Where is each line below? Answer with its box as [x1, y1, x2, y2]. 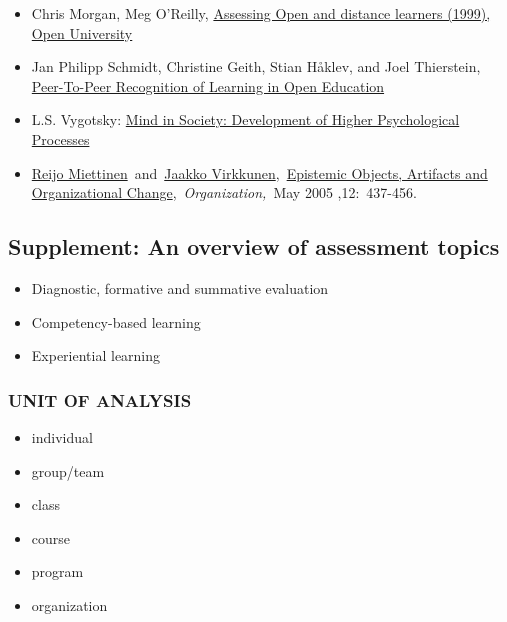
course [31, 527, 71, 548]
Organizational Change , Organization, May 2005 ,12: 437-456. [31, 182, 417, 203]
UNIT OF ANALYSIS [8, 387, 192, 412]
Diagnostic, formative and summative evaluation [31, 277, 329, 298]
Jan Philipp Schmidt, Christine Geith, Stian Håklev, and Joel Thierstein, [31, 56, 481, 77]
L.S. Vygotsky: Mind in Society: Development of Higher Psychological [31, 109, 460, 130]
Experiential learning [31, 345, 161, 366]
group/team [31, 460, 105, 481]
